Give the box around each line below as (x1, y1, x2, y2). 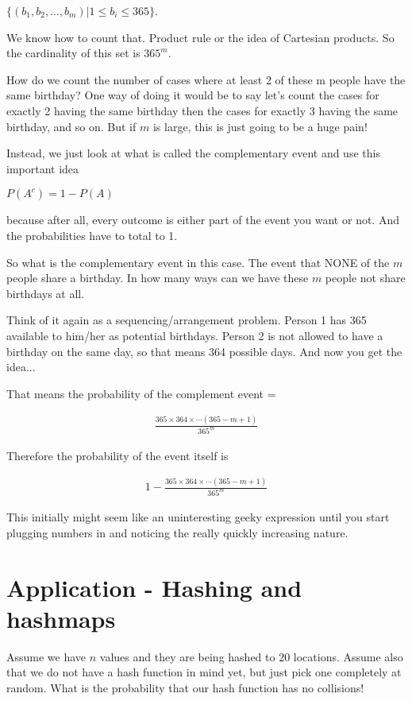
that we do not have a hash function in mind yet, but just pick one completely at (6, 664, 402, 680)
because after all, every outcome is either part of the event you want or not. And (6, 211, 399, 228)
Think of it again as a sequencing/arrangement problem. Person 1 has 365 (6, 312, 367, 328)
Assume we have (6, 648, 87, 664)
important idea (6, 160, 79, 176)
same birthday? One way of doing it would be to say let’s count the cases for (6, 87, 379, 103)
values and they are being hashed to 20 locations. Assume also (99, 648, 403, 664)
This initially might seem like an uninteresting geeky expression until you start (6, 509, 390, 525)
